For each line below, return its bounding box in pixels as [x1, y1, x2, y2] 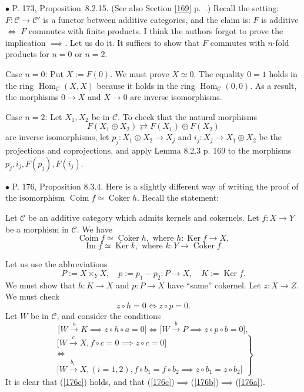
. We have [76, 222, 112, 235]
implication [5, 36, 46, 48]
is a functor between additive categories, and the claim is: [43, 13, 250, 25]
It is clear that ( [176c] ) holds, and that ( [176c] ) [5, 375, 175, 387]
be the [259, 131, 282, 143]
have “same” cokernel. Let [167, 278, 261, 291]
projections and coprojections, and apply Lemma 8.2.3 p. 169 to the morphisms [5, 144, 292, 157]
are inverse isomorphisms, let [5, 131, 109, 143]
